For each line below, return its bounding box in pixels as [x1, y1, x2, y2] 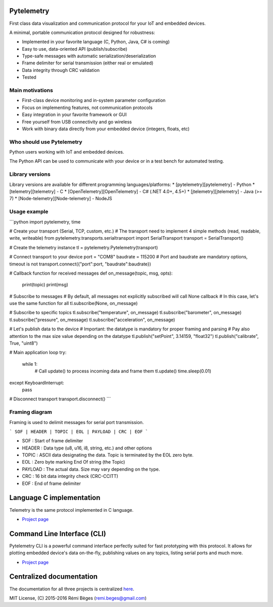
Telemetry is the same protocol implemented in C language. [9, 507, 134, 513]
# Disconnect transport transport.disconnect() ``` [9, 396, 111, 402]
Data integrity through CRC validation [22, 67, 100, 73]
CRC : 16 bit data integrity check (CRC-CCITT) [22, 473, 118, 479]
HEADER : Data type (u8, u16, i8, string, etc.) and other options [22, 445, 152, 451]
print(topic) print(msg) [22, 282, 68, 288]
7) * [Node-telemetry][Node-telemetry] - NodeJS [9, 196, 112, 202]
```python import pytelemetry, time [9, 218, 81, 225]
